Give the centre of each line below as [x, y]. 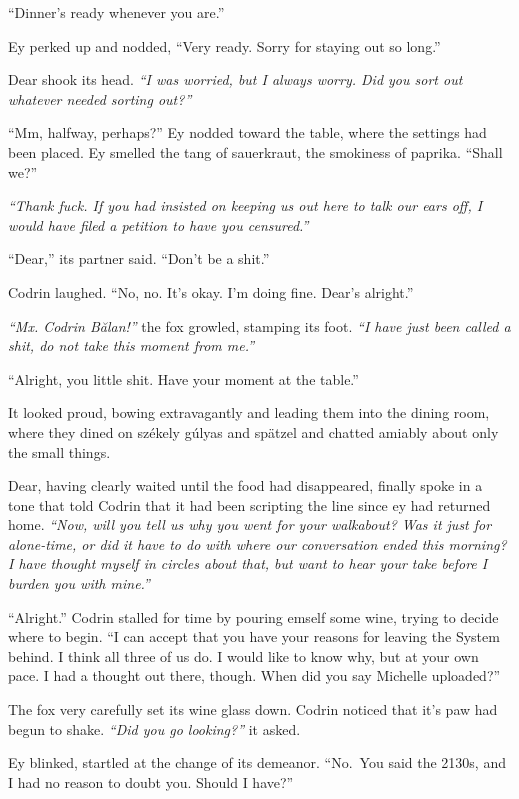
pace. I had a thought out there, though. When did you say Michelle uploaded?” [254, 675]
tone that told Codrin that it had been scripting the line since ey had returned [249, 504]
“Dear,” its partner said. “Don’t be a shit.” [139, 258]
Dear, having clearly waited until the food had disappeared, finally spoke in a [245, 485]
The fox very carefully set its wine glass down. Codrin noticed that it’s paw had [253, 709]
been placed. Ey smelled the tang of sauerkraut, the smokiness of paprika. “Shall [255, 151]
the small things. [59, 451]
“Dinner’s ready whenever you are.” [116, 12]
